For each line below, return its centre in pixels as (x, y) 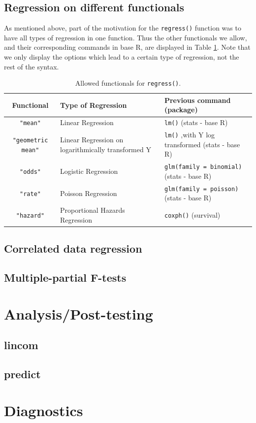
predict (22, 374)
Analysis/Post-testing (79, 313)
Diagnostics (44, 410)
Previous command (197, 100)
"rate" (30, 194)
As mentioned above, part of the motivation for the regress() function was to (123, 28)
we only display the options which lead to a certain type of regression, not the (122, 57)
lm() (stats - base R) (196, 122)
